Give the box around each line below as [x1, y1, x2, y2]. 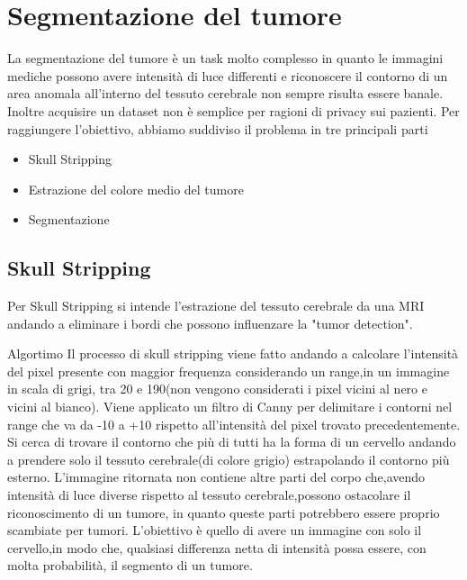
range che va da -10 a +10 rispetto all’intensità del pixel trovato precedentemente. [7, 414, 461, 433]
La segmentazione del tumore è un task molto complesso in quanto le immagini [7, 49, 444, 68]
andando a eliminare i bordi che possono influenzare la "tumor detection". [7, 313, 413, 332]
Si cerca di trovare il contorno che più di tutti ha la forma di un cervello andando [7, 432, 456, 451]
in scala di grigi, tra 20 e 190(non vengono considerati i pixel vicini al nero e [7, 379, 427, 398]
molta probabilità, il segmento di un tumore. [7, 556, 253, 575]
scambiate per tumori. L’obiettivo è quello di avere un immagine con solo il [7, 521, 422, 539]
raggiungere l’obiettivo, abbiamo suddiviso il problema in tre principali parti [7, 119, 428, 138]
